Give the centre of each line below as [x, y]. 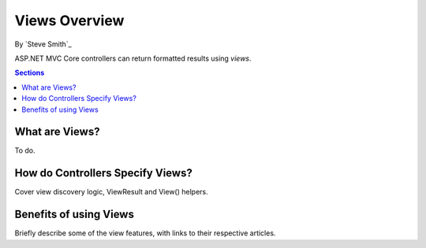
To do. [25, 150]
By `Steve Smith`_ [43, 44]
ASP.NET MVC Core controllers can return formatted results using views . [133, 58]
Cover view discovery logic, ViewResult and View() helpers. [111, 192]
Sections [30, 73]
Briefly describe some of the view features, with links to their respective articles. [145, 233]
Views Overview [69, 20]
